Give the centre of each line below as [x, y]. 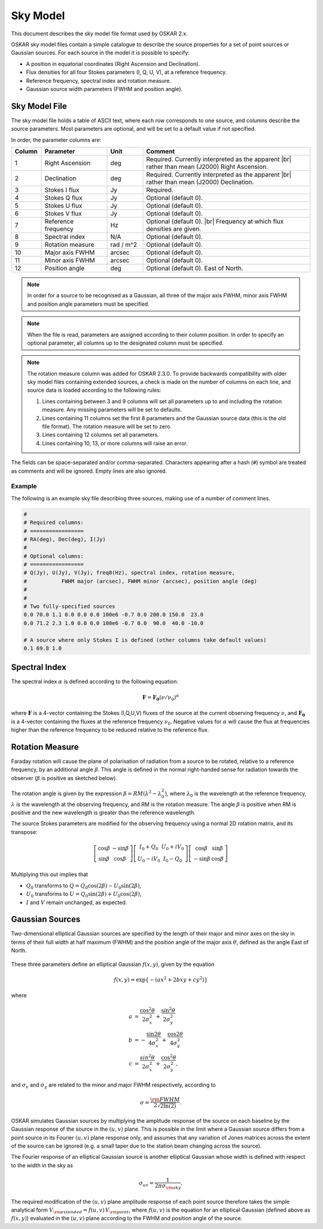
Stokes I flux [62, 190]
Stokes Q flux [63, 198]
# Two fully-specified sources [70, 606]
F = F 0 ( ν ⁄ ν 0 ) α [161, 697]
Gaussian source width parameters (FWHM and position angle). [104, 89]
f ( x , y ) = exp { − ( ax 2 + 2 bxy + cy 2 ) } [161, 979]
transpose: [24, 832]
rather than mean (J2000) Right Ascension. [207, 167]
